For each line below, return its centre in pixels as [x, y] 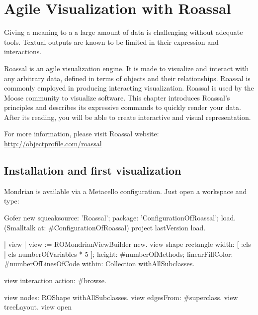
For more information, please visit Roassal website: [82, 134]
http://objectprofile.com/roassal [53, 144]
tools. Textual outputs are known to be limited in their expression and [111, 42]
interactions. [23, 52]
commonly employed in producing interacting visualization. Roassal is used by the [129, 88]
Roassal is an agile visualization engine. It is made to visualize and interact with [127, 68]
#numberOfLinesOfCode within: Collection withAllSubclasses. [99, 263]
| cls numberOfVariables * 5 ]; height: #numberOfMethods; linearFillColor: [119, 254]
